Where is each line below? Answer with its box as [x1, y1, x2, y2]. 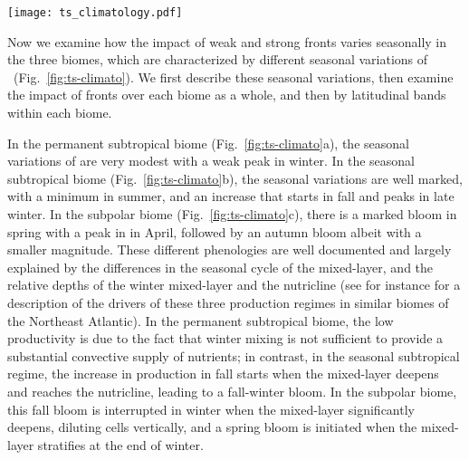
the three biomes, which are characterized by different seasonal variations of [7, 50, 428, 69]
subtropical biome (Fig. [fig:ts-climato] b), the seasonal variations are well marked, [7, 168, 463, 187]
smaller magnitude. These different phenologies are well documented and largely [7, 240, 452, 259]
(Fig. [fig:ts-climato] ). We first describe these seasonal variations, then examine [13, 67, 454, 86]
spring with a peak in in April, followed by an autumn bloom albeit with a [7, 222, 422, 241]
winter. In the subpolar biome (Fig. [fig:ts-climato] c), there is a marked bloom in [7, 205, 457, 223]
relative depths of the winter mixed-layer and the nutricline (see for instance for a [7, 275, 461, 294]
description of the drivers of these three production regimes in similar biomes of [7, 292, 449, 311]
